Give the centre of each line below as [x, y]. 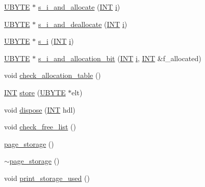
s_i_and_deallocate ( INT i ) [83, 24]
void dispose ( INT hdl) [40, 109]
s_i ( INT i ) [56, 41]
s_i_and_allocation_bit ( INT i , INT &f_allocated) [120, 58]
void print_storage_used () [47, 178]
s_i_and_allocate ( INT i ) [79, 7]
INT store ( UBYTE [35, 92]
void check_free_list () [40, 127]
